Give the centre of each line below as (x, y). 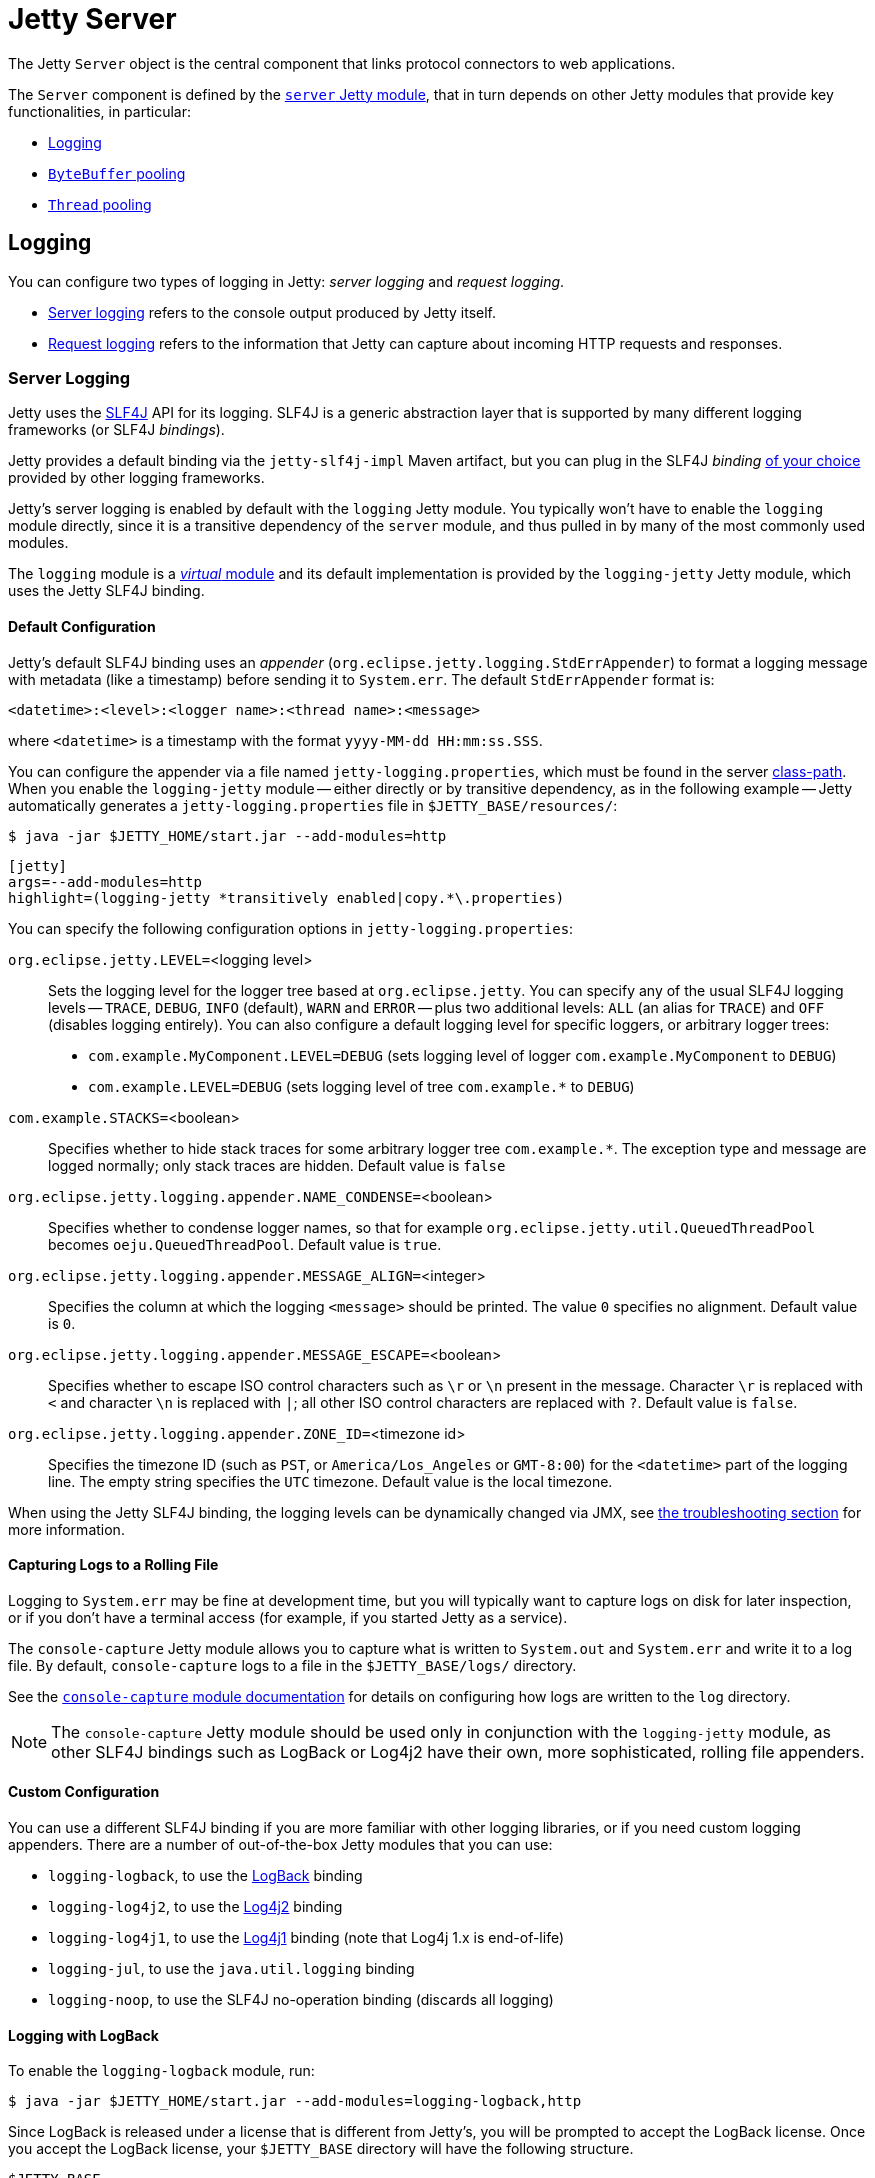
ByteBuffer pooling (117, 173)
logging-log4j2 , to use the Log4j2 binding (195, 1906)
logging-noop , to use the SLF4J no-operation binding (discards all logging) (301, 1999)
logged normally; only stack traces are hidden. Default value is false (277, 1165)
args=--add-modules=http (105, 881)
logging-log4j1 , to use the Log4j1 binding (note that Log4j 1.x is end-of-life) (306, 1937)
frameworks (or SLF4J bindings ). (116, 430)
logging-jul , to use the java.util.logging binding (231, 1968)
